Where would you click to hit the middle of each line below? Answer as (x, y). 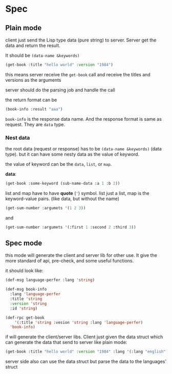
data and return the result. (33, 46)
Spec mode (24, 243)
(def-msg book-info (26, 290)
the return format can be (31, 100)
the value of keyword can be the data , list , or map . (59, 164)
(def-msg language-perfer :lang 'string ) (50, 280)
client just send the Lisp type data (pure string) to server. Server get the (81, 40)
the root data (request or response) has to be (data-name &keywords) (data (84, 149)
